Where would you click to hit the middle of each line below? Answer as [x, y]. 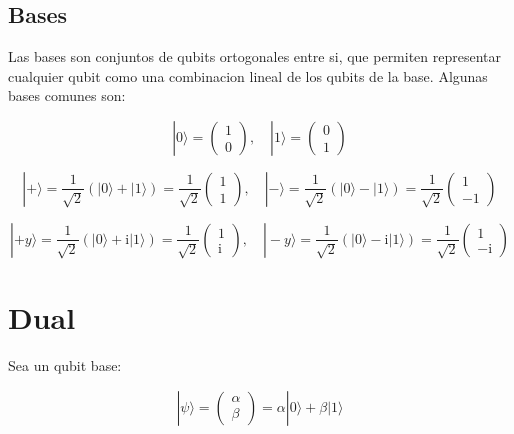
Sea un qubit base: [65, 365]
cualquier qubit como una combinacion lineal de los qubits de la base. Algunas [248, 75]
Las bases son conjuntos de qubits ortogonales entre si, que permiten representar [255, 56]
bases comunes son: [67, 95]
